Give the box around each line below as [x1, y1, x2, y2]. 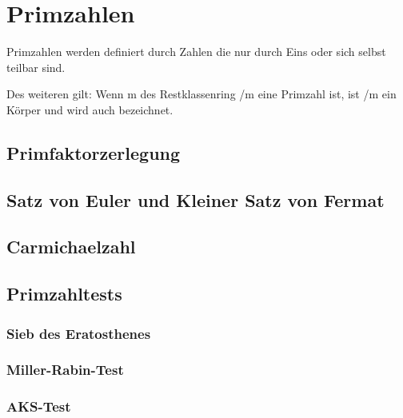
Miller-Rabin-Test [6, 360, 124, 380]
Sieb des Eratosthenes [6, 323, 151, 343]
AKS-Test [6, 396, 71, 416]
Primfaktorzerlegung [6, 140, 181, 165]
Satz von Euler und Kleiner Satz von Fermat [6, 187, 385, 212]
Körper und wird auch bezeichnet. [6, 101, 174, 117]
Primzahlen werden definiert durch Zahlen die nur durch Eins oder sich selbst [6, 43, 386, 60]
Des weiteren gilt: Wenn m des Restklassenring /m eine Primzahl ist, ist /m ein [6, 86, 397, 102]
